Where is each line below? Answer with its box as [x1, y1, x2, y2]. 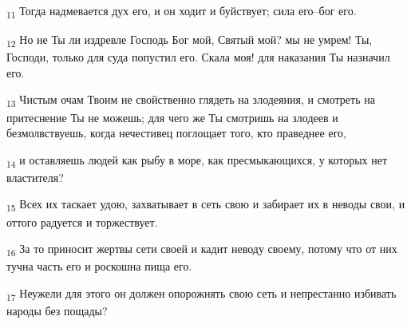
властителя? [6, 168, 64, 185]
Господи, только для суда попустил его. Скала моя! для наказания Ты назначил [6, 49, 390, 65]
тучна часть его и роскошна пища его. [6, 258, 192, 275]
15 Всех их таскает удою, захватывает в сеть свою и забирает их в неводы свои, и [6, 196, 405, 215]
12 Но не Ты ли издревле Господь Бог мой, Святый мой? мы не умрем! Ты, [6, 31, 373, 49]
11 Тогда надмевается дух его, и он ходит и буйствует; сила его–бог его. [6, 2, 357, 21]
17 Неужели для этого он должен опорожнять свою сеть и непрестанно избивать [6, 284, 397, 303]
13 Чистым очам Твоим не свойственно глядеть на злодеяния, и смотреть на [6, 91, 375, 110]
